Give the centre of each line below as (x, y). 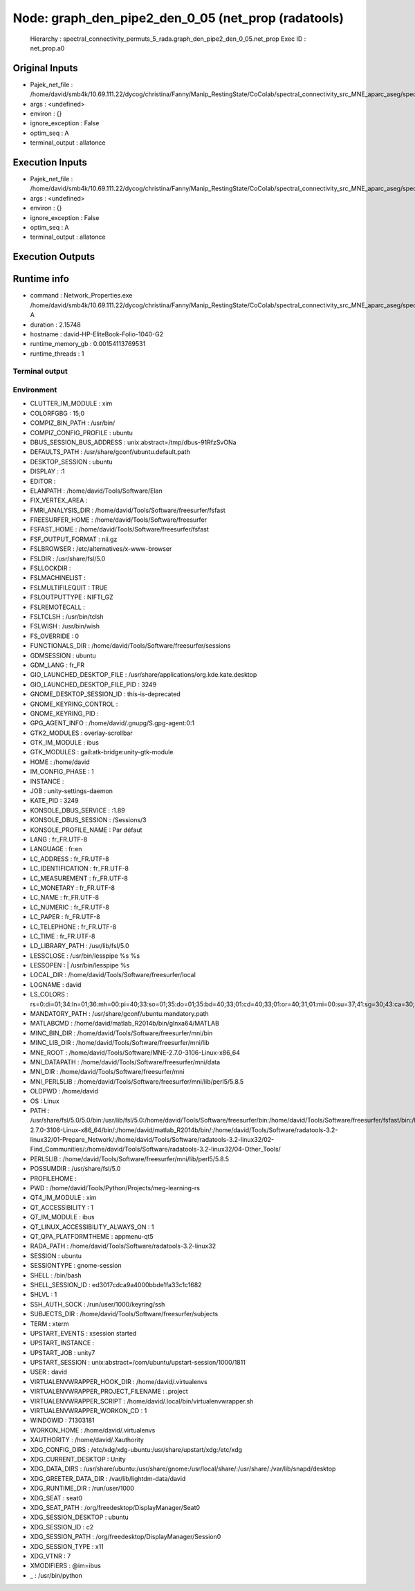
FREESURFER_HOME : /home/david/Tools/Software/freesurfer (119, 520)
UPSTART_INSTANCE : (62, 1343)
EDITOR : (43, 481)
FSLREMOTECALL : (58, 607)
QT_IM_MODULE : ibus (62, 1217)
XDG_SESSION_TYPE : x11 (67, 1546)
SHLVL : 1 (44, 1295)
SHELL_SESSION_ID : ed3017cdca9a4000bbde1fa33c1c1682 (116, 1284)
